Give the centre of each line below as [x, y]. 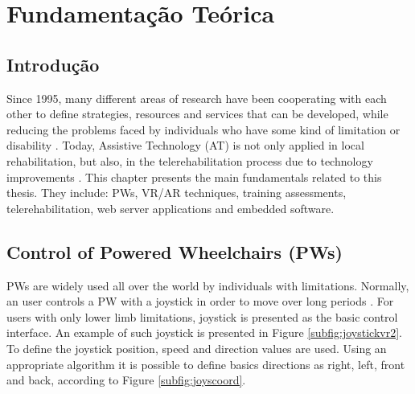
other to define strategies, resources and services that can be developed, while [197, 114]
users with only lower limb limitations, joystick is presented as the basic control [202, 316]
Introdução [53, 64]
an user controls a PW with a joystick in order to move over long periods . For [200, 301]
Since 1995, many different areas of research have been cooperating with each [197, 98]
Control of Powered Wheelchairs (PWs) [175, 251]
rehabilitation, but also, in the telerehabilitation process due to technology [190, 160]
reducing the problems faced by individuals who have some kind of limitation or [203, 129]
